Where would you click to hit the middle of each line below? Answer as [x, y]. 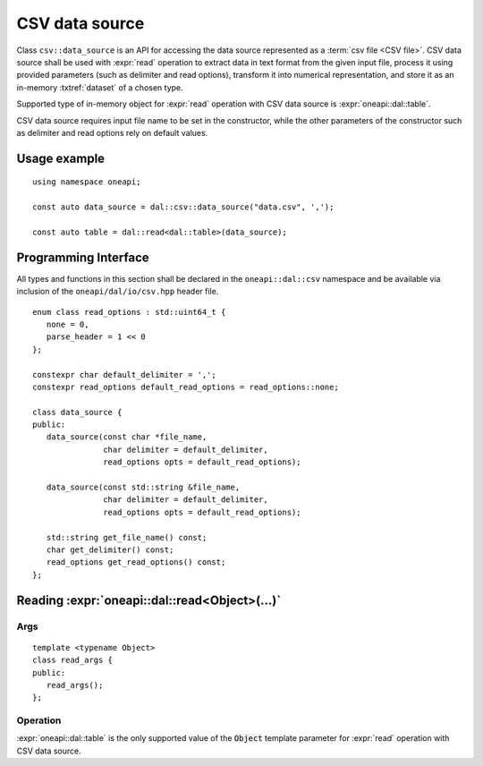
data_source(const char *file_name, [127, 437]
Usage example [61, 158]
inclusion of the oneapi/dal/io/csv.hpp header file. [118, 292]
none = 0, [68, 324]
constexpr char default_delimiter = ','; [124, 374]
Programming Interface [83, 257]
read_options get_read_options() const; [136, 562]
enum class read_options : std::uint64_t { [129, 312]
